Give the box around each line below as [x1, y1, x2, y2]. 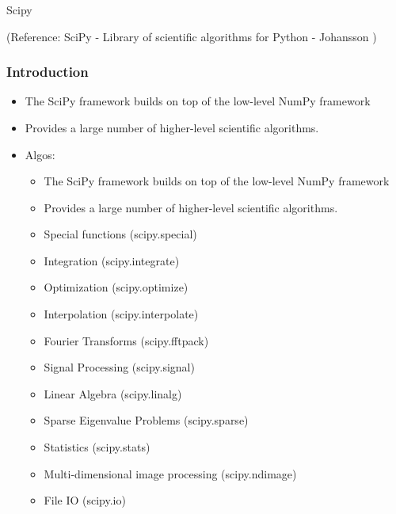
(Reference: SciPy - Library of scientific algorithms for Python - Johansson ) [6, 28, 377, 44]
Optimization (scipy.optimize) [44, 279, 188, 295]
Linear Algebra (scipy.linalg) [44, 385, 182, 402]
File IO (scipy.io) [44, 492, 126, 508]
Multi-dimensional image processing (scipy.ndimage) [44, 465, 297, 482]
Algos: [25, 146, 55, 162]
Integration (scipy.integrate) [44, 252, 180, 268]
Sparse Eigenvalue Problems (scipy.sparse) [44, 412, 249, 428]
